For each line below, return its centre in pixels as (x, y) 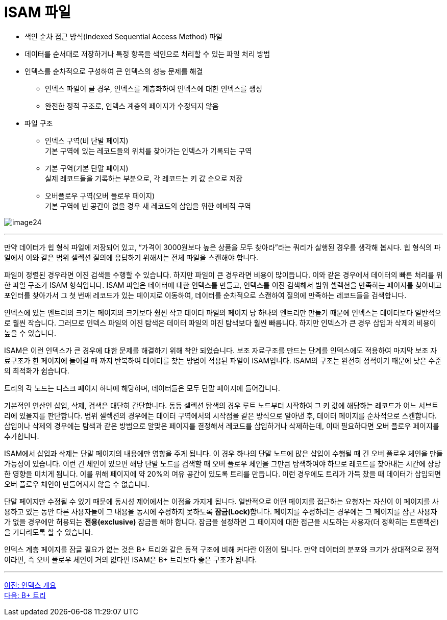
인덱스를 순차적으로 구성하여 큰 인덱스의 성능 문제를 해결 (114, 71)
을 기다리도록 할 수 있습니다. (49, 532)
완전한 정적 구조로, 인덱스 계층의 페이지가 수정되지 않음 (132, 106)
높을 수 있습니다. (30, 333)
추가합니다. (22, 436)
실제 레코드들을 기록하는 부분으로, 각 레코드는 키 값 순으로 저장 (144, 178)
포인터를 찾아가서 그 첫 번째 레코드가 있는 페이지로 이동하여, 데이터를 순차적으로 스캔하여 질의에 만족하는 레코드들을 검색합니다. (205, 295)
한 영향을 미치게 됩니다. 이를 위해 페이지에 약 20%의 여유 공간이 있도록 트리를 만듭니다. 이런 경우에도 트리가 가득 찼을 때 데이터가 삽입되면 (223, 474)
